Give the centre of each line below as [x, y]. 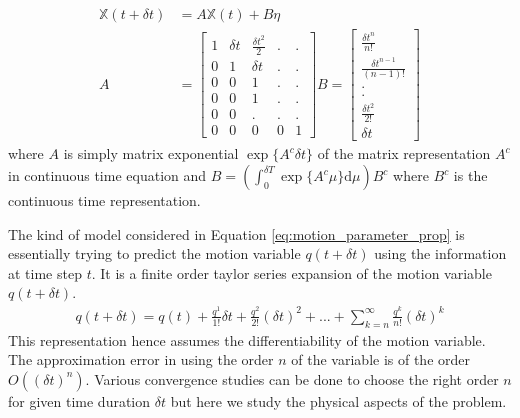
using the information [440, 253]
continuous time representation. [104, 200]
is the [470, 175]
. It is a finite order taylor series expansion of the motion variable [291, 272]
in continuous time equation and [107, 175]
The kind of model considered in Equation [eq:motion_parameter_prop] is [236, 233]
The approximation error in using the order [141, 359]
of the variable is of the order [380, 359]
